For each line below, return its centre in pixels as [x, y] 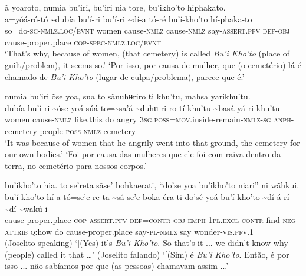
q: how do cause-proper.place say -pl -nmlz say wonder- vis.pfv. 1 [142, 231]
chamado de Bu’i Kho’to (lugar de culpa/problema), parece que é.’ [125, 76]
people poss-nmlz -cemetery [88, 130]
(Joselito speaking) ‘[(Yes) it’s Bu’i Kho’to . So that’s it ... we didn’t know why [147, 243]
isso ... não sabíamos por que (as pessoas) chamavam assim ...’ [117, 266]
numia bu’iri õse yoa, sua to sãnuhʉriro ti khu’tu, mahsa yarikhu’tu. [128, 96]
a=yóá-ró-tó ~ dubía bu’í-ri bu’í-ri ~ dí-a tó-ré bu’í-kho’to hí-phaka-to [129, 19]
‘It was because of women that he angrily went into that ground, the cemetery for [152, 142]
